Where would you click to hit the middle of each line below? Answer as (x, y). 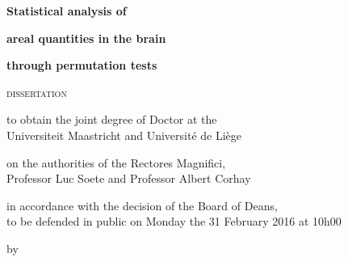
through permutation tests (82, 65)
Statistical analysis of (67, 11)
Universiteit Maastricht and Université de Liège (124, 135)
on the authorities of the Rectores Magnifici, (116, 162)
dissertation (37, 92)
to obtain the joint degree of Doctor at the (112, 119)
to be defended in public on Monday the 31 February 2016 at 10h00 (174, 221)
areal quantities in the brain (86, 38)
